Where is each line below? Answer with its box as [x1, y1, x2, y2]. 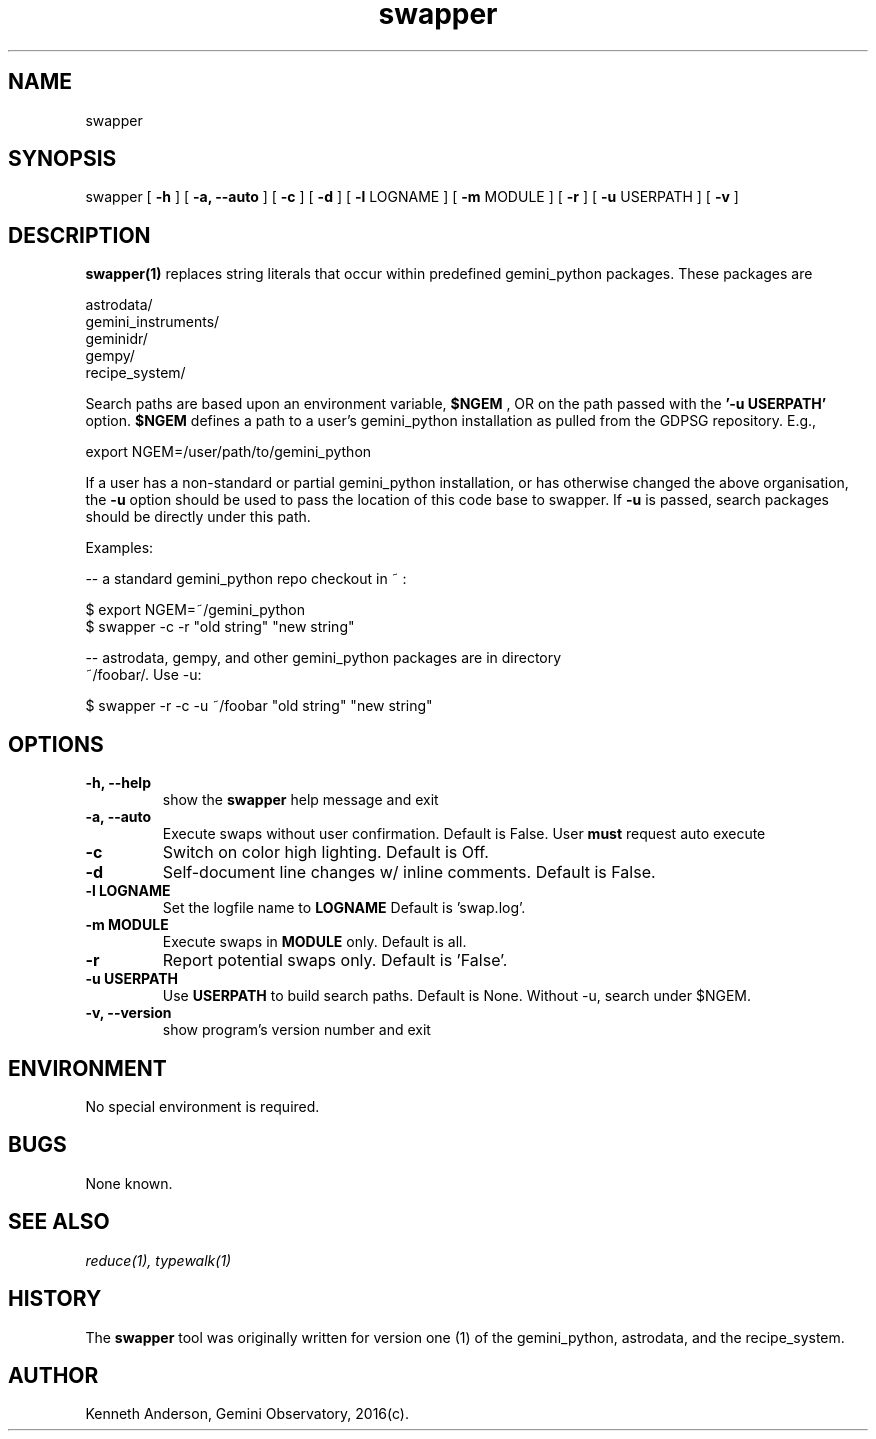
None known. [85, 1174, 173, 1192]
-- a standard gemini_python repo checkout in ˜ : [85, 570, 407, 588]
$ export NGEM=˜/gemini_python [85, 601, 306, 619]
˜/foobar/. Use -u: [85, 666, 202, 684]
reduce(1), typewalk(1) [85, 1251, 232, 1269]
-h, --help [85, 774, 151, 792]
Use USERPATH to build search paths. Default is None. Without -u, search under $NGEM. [162, 987, 752, 1005]
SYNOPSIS [8, 146, 117, 172]
